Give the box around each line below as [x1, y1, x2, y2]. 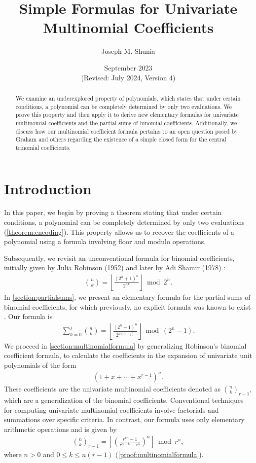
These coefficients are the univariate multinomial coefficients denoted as [4, 384, 220, 394]
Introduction [4, 178, 92, 199]
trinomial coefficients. [15, 143, 71, 151]
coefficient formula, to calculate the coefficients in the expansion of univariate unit [4, 350, 253, 360]
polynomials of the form [4, 360, 76, 370]
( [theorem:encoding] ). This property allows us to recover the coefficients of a [4, 226, 234, 237]
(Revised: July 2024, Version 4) [81, 72, 176, 82]
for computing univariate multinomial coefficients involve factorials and [4, 404, 219, 415]
